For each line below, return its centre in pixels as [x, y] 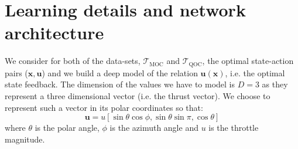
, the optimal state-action [248, 61]
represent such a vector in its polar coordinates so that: [104, 107]
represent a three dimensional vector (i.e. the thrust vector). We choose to [138, 95]
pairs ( [16, 72]
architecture [54, 33]
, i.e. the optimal [255, 72]
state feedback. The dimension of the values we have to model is [120, 84]
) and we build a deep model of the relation [120, 72]
